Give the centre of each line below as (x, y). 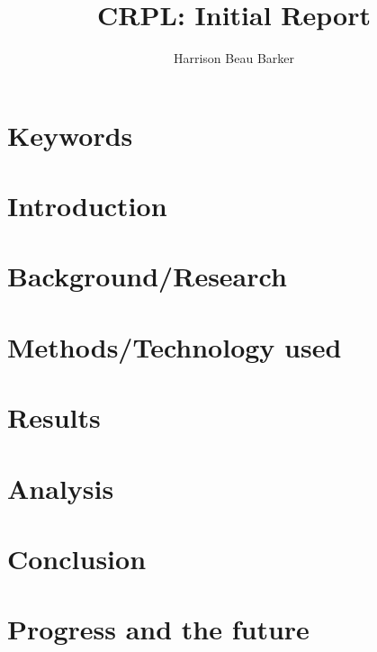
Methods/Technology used (175, 346)
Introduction (87, 206)
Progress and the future (158, 629)
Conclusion (77, 558)
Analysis (61, 488)
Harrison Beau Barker (233, 58)
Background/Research (147, 276)
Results (54, 417)
